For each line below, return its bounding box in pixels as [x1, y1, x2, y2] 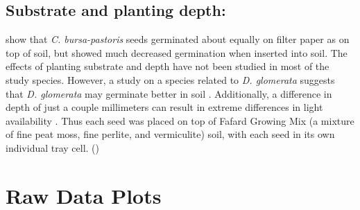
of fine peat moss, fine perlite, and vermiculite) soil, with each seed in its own [6, 127, 335, 141]
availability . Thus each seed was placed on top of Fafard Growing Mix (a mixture [6, 113, 354, 128]
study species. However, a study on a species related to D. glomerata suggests [6, 72, 335, 87]
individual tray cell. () [6, 140, 100, 155]
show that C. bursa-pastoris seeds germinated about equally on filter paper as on [6, 32, 350, 46]
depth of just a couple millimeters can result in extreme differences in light [6, 100, 323, 114]
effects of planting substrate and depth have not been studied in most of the [6, 59, 329, 73]
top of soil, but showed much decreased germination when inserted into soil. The [6, 45, 348, 60]
